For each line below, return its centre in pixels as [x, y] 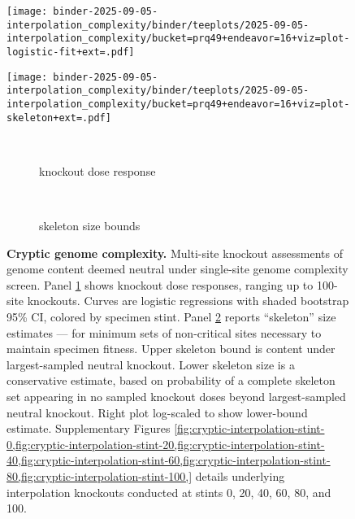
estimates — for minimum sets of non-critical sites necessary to [164, 332]
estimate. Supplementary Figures [89, 428]
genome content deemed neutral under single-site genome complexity [177, 269]
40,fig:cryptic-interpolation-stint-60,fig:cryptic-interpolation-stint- [169, 460]
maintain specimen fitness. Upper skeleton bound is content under [171, 349]
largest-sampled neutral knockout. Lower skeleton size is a [151, 364]
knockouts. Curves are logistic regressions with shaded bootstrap [188, 301]
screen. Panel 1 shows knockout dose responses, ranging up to [160, 284]
